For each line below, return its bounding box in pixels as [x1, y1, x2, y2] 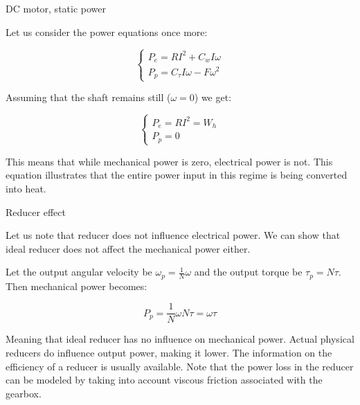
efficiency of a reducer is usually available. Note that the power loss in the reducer [6, 359, 354, 373]
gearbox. [6, 386, 42, 400]
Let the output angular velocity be [6, 264, 152, 279]
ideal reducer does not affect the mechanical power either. [6, 241, 251, 255]
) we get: [194, 90, 232, 105]
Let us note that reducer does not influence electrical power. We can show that [6, 228, 341, 242]
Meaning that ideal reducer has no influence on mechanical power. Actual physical [6, 332, 354, 346]
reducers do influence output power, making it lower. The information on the [6, 345, 332, 360]
